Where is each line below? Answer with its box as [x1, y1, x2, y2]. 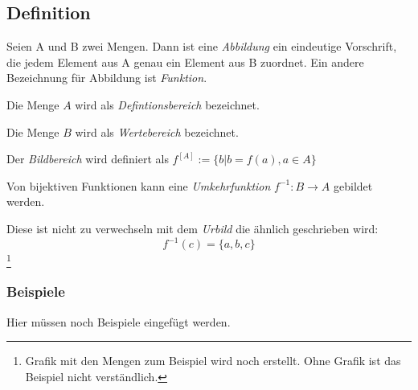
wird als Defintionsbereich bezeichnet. [75, 96, 260, 113]
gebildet [333, 177, 373, 194]
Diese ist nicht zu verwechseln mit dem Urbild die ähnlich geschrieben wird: [6, 220, 379, 236]
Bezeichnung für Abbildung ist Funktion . [6, 69, 207, 86]
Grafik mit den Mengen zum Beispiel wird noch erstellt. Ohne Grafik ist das [25, 352, 401, 369]
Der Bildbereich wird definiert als [6, 150, 169, 167]
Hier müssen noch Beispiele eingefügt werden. [6, 313, 231, 330]
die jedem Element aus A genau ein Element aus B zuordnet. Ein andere [6, 53, 364, 70]
